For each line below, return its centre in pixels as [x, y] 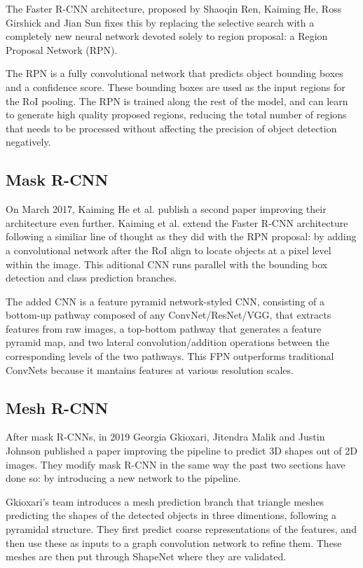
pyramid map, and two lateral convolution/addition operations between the [167, 342]
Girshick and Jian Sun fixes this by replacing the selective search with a [160, 22]
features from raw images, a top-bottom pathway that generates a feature [164, 328]
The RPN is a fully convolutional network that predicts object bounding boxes [174, 73]
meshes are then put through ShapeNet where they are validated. [146, 556]
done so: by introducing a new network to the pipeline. [123, 478]
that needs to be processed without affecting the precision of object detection [171, 128]
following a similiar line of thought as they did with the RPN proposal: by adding [181, 236]
